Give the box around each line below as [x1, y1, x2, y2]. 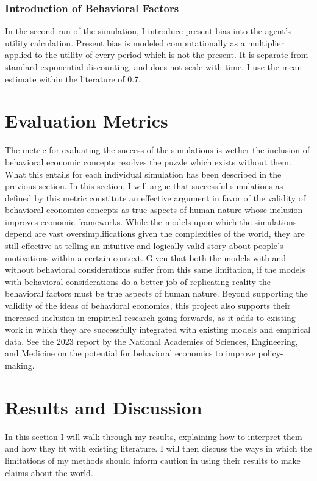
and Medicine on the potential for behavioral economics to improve [5, 347, 255, 360]
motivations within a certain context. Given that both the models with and [5, 251, 287, 264]
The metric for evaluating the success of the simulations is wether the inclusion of [5, 143, 310, 156]
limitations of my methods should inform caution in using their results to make [5, 454, 301, 466]
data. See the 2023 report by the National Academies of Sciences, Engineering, [5, 335, 298, 347]
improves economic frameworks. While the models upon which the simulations [5, 215, 297, 228]
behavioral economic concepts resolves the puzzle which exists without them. [5, 155, 291, 168]
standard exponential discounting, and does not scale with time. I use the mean [5, 60, 302, 73]
